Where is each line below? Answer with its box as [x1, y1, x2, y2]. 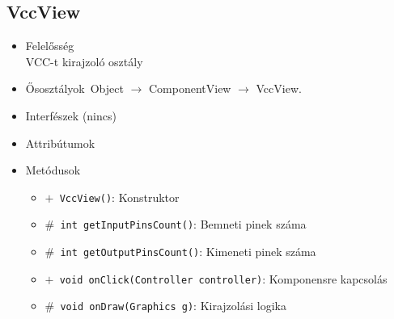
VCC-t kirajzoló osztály [25, 52, 143, 69]
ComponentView [148, 80, 231, 97]
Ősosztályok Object [25, 80, 124, 97]
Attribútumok [25, 134, 95, 151]
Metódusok [25, 162, 81, 178]
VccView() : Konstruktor [59, 188, 180, 205]
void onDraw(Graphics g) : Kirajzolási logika [60, 297, 286, 314]
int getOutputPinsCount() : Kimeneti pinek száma [60, 243, 316, 260]
